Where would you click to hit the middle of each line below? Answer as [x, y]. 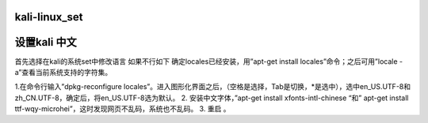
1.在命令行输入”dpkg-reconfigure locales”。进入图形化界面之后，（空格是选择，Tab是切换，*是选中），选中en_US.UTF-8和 [213, 87]
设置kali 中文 [46, 42]
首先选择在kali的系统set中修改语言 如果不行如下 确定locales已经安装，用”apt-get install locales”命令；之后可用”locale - [209, 61]
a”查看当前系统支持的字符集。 [63, 72]
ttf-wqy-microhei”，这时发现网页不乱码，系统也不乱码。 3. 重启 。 [122, 109]
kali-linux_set [49, 17]
